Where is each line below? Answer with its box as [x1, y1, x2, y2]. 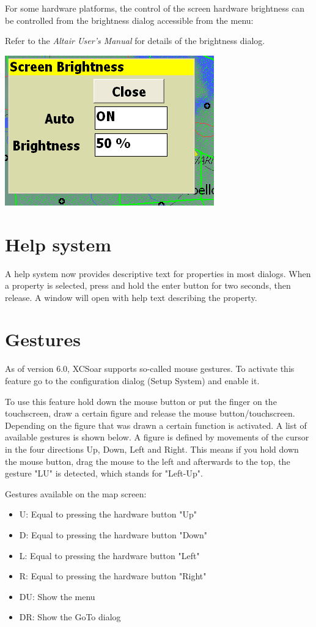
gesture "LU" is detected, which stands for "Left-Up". [5, 467, 203, 480]
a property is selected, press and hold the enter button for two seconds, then [5, 279, 291, 292]
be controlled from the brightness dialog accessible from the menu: [5, 13, 254, 26]
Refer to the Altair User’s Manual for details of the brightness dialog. [5, 34, 265, 47]
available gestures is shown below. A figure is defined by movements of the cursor [5, 431, 309, 443]
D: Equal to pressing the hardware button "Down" [19, 528, 208, 541]
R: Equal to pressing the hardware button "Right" [19, 569, 207, 582]
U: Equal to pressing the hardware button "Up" [19, 508, 197, 521]
